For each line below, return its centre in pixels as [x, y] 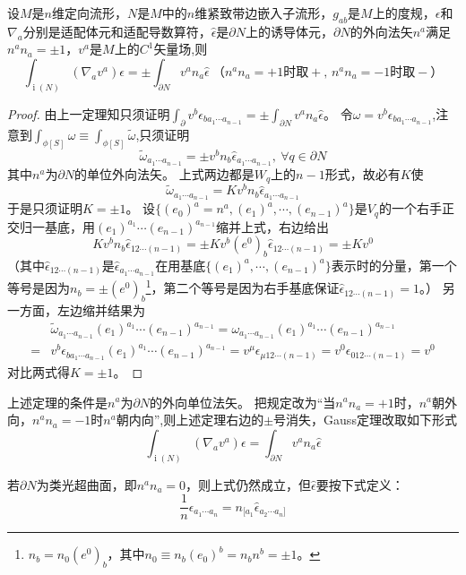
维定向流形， [90, 13]
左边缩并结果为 [101, 309]
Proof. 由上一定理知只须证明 [89, 113]
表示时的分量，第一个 [394, 265]
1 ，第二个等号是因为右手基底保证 [242, 287]
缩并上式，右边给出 [272, 226]
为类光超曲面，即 [86, 484]
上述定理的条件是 [57, 402]
